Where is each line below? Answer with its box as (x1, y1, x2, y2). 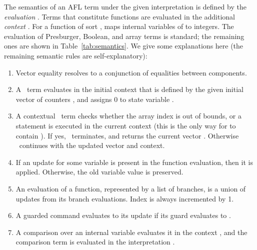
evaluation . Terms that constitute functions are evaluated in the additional (4, 11, 235, 21)
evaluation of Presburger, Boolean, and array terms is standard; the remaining (4, 30, 244, 41)
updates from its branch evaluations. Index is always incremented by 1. (15, 193, 234, 203)
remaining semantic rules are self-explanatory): (4, 50, 147, 60)
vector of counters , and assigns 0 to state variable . (15, 93, 174, 104)
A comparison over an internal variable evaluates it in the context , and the (15, 226, 247, 237)
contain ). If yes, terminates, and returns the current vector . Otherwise (15, 130, 239, 140)
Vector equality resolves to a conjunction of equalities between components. (15, 67, 247, 77)
